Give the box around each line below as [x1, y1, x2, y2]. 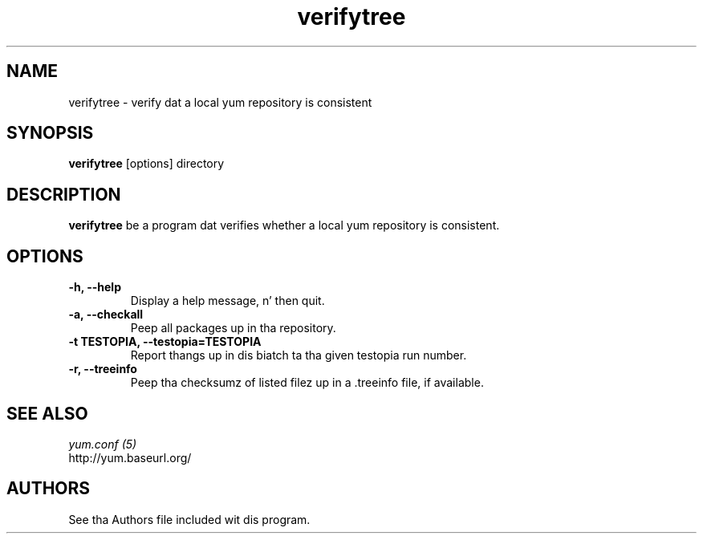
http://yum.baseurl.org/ [68, 450, 192, 465]
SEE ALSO [6, 403, 88, 424]
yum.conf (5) [68, 436, 137, 451]
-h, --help [68, 280, 121, 294]
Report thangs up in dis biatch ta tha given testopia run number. [130, 348, 467, 363]
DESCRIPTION [6, 184, 121, 205]
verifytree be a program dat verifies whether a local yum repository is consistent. [68, 218, 500, 233]
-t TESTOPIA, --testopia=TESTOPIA [68, 335, 262, 349]
